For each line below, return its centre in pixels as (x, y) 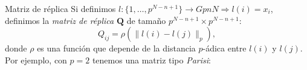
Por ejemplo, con (36, 60)
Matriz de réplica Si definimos (60, 8)
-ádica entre (225, 48)
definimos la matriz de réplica (60, 20)
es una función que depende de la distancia (116, 48)
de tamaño (146, 20)
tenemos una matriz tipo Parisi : (151, 60)
